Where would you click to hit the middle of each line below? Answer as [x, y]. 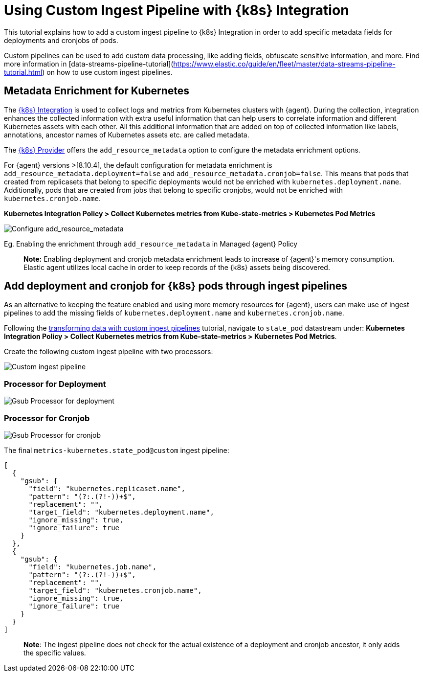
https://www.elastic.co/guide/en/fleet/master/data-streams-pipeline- [284, 64]
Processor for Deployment [55, 384]
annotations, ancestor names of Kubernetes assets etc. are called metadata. [127, 135]
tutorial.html [23, 72]
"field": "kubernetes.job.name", [92, 567]
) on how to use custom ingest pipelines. [107, 72]
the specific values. [55, 653]
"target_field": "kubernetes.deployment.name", [121, 512]
